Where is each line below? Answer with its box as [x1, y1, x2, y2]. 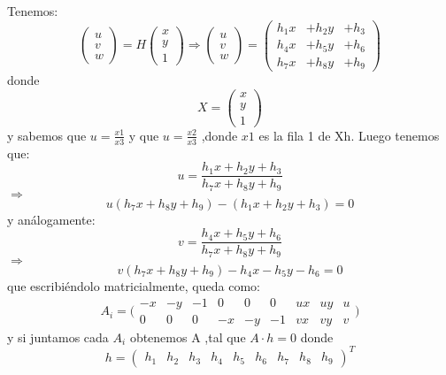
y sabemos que [7, 126, 87, 144]
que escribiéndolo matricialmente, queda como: [7, 276, 260, 295]
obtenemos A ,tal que [129, 327, 246, 346]
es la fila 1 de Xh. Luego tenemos [258, 126, 440, 144]
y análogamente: [7, 210, 96, 228]
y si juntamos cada [7, 327, 109, 346]
